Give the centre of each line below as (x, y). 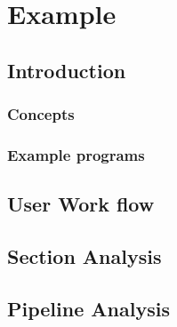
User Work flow (81, 204)
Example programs (76, 154)
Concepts (41, 114)
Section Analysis (84, 256)
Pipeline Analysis (88, 308)
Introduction (67, 70)
